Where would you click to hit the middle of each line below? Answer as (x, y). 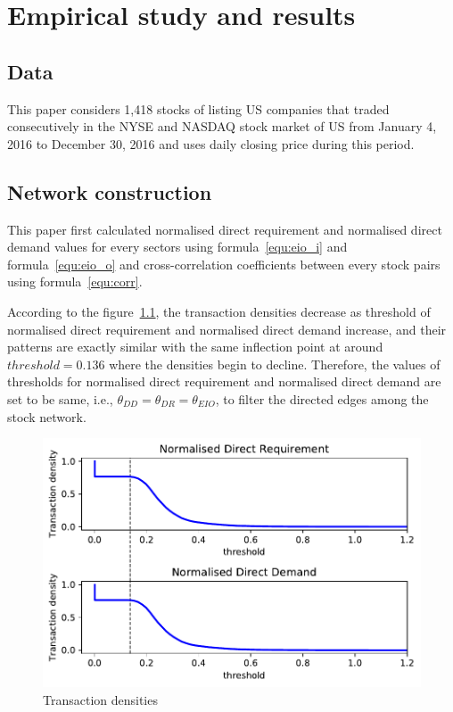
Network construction (110, 191)
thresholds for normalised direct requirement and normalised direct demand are (224, 381)
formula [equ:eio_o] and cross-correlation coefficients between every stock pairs (224, 264)
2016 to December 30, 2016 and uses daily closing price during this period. (211, 143)
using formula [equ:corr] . (75, 281)
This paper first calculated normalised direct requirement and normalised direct (225, 229)
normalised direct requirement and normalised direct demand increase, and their (227, 329)
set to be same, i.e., (60, 398)
